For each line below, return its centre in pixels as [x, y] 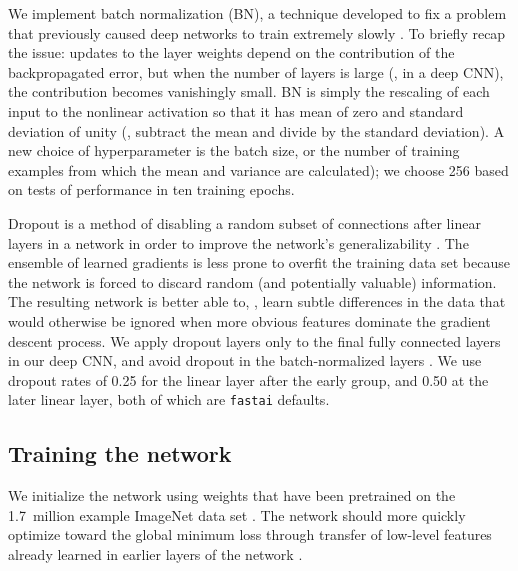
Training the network [120, 453]
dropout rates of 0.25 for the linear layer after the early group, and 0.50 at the [248, 379]
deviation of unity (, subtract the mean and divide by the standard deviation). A [256, 130]
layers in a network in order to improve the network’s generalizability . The [238, 242]
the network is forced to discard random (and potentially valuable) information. [252, 281]
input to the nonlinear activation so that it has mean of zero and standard [236, 110]
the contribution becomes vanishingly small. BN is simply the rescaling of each [249, 91]
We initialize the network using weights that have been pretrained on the [232, 495]
